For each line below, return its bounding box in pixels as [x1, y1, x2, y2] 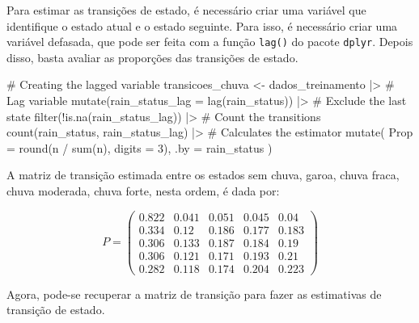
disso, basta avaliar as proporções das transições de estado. [6, 48, 298, 65]
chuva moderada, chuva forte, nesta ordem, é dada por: [6, 182, 280, 199]
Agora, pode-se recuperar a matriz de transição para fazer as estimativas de [6, 285, 382, 302]
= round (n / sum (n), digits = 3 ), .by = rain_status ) [6, 139, 273, 156]
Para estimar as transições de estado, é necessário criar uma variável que [6, 2, 366, 18]
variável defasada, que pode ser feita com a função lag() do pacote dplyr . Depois [6, 33, 413, 50]
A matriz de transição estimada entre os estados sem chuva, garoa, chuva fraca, [6, 166, 400, 183]
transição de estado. [6, 301, 105, 318]
